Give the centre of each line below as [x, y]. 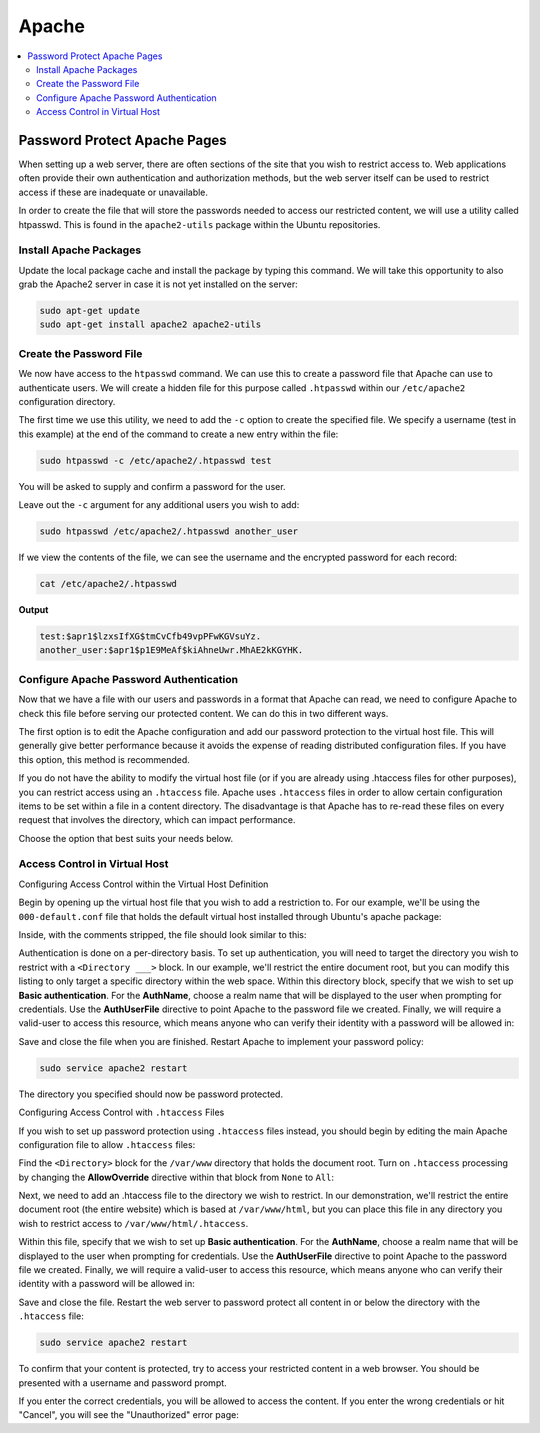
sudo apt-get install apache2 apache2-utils [150, 324]
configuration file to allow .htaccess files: [107, 1144]
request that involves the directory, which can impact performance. [157, 820]
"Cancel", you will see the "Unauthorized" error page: [128, 1415]
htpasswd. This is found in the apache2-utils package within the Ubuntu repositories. [199, 224]
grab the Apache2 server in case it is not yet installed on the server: [158, 284]
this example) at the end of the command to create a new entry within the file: [178, 434]
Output [33, 610]
